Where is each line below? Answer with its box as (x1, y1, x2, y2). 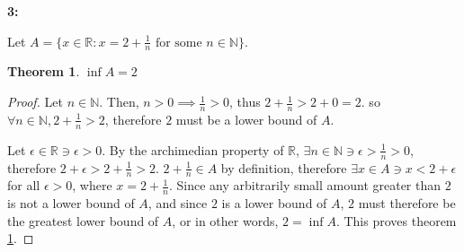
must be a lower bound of (175, 109, 317, 128)
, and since (147, 194, 208, 213)
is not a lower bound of (7, 194, 135, 213)
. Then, (99, 92, 139, 111)
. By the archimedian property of (102, 140, 284, 159)
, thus (229, 92, 261, 111)
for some (155, 36, 202, 49)
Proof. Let (7, 92, 63, 111)
